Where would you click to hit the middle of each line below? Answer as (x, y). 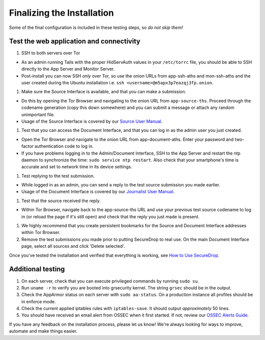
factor (27, 146)
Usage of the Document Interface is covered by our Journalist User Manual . (98, 192)
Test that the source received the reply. (61, 201)
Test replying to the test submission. (58, 176)
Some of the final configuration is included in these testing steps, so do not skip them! (96, 27)
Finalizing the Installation (61, 13)
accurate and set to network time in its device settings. (77, 167)
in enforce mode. (39, 301)
